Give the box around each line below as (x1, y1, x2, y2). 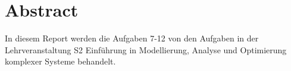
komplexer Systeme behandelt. (5, 55, 116, 67)
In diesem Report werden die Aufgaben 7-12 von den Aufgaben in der (5, 32, 259, 44)
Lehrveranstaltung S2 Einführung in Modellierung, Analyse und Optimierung (5, 43, 287, 56)
